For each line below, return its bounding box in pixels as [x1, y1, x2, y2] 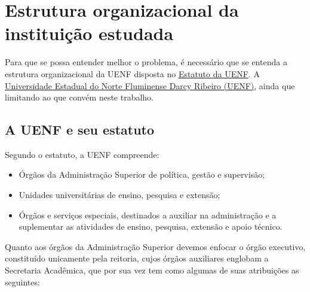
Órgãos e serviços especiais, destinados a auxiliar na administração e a [19, 208, 277, 221]
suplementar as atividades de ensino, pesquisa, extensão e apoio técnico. [19, 220, 283, 233]
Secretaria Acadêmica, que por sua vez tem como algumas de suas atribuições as [5, 264, 299, 276]
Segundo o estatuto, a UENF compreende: [5, 148, 159, 160]
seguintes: [5, 275, 40, 288]
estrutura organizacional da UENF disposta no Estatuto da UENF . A [5, 67, 260, 80]
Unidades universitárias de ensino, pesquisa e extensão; [19, 188, 220, 201]
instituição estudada [5, 21, 174, 45]
